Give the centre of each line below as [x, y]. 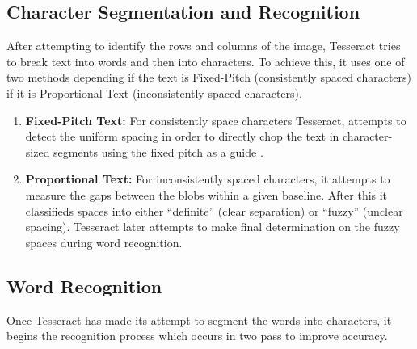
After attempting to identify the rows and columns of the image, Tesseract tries [204, 46]
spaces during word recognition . [104, 242]
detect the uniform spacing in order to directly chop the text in [182, 136]
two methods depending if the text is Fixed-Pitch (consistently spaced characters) [209, 77]
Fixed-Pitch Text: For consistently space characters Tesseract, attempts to [216, 120]
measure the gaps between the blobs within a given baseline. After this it [206, 194]
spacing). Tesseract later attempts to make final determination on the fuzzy [213, 227]
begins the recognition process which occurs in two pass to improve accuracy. [197, 336]
